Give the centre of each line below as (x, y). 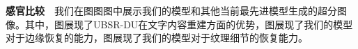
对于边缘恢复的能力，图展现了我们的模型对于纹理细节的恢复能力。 (157, 38)
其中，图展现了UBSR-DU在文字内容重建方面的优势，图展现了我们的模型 (189, 24)
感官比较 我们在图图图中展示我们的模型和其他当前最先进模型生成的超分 (171, 10)
